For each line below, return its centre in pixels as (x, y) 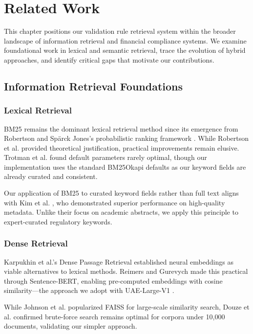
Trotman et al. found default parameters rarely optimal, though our (105, 157)
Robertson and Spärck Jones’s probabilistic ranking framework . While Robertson (126, 138)
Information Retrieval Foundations (94, 86)
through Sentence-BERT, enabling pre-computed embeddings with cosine (113, 280)
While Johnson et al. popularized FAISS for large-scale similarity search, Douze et (127, 307)
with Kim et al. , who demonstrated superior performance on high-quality (115, 202)
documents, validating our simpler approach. (71, 326)
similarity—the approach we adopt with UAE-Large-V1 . (89, 290)
